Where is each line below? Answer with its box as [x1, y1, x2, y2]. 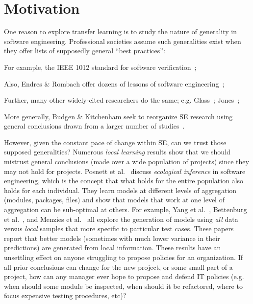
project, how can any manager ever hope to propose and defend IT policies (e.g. [4, 271, 244, 282]
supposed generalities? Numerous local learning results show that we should [4, 147, 230, 157]
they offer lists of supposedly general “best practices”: [4, 45, 165, 56]
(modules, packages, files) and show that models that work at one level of [4, 195, 225, 205]
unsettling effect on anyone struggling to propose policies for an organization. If [4, 252, 243, 262]
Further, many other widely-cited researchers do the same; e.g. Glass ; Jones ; [4, 95, 240, 105]
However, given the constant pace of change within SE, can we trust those [4, 137, 227, 147]
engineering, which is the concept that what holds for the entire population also [4, 175, 244, 186]
